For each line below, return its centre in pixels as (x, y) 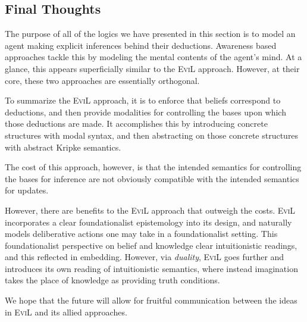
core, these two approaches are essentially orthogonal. (102, 80)
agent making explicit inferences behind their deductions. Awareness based (141, 45)
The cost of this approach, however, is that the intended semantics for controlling (153, 167)
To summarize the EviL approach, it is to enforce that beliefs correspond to (143, 100)
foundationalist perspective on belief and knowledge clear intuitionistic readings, (151, 245)
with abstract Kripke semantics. (63, 147)
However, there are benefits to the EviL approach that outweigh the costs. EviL (150, 210)
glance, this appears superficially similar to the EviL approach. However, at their (152, 68)
